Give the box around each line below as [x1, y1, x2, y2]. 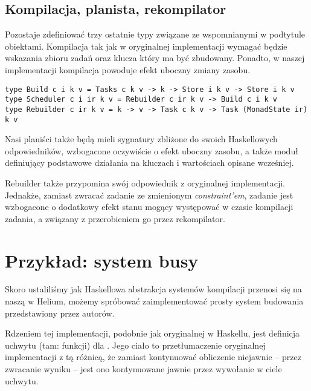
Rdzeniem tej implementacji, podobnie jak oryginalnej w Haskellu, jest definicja [5, 327, 300, 340]
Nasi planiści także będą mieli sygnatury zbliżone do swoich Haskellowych [5, 133, 278, 145]
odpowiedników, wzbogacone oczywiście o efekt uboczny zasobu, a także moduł [5, 144, 298, 157]
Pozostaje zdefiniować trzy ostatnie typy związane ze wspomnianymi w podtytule [5, 28, 306, 41]
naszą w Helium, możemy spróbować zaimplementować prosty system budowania [5, 295, 304, 307]
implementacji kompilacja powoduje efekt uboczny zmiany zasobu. [5, 63, 251, 76]
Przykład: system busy [5, 248, 199, 272]
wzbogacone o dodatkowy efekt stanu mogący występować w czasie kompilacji [5, 200, 293, 213]
